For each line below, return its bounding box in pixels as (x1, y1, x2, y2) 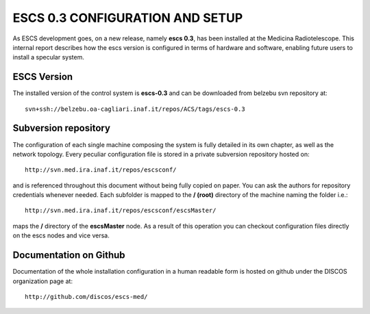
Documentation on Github (12, 250, 126, 261)
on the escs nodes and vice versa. (12, 231, 110, 239)
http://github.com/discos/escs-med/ (25, 293, 148, 300)
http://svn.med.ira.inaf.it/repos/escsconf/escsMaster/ (25, 207, 217, 215)
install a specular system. (12, 53, 85, 62)
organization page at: (12, 277, 73, 285)
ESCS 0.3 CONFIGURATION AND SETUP (12, 10, 243, 25)
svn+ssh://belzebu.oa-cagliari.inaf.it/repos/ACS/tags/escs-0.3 (25, 105, 246, 113)
